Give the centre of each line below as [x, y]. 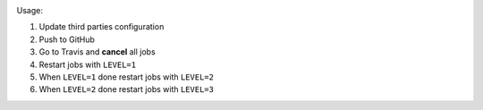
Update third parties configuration [102, 27]
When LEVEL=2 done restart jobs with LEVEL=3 [127, 89]
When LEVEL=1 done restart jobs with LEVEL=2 [127, 77]
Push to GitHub [67, 39]
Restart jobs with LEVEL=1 [88, 64]
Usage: [30, 10]
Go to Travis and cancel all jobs [97, 52]
